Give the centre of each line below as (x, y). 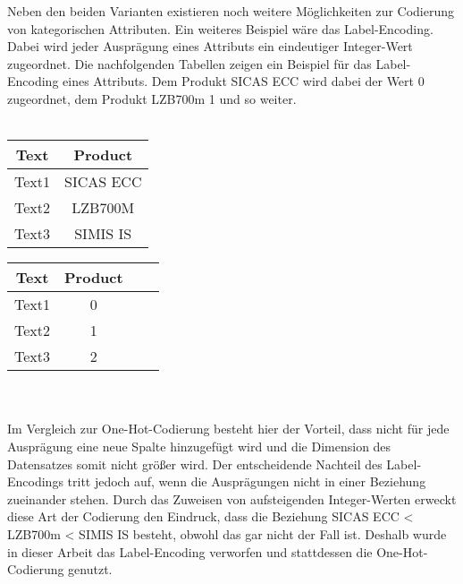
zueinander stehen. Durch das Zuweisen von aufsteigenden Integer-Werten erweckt (232, 498)
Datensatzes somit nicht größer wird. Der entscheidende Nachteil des (195, 464)
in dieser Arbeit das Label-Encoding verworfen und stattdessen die (190, 551)
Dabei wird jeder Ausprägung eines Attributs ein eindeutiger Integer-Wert (210, 46)
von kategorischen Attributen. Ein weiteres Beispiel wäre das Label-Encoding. (220, 28)
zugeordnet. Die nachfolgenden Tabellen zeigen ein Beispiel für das (189, 63)
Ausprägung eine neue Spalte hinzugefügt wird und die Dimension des (199, 446)
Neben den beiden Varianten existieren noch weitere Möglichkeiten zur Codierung (231, 11)
